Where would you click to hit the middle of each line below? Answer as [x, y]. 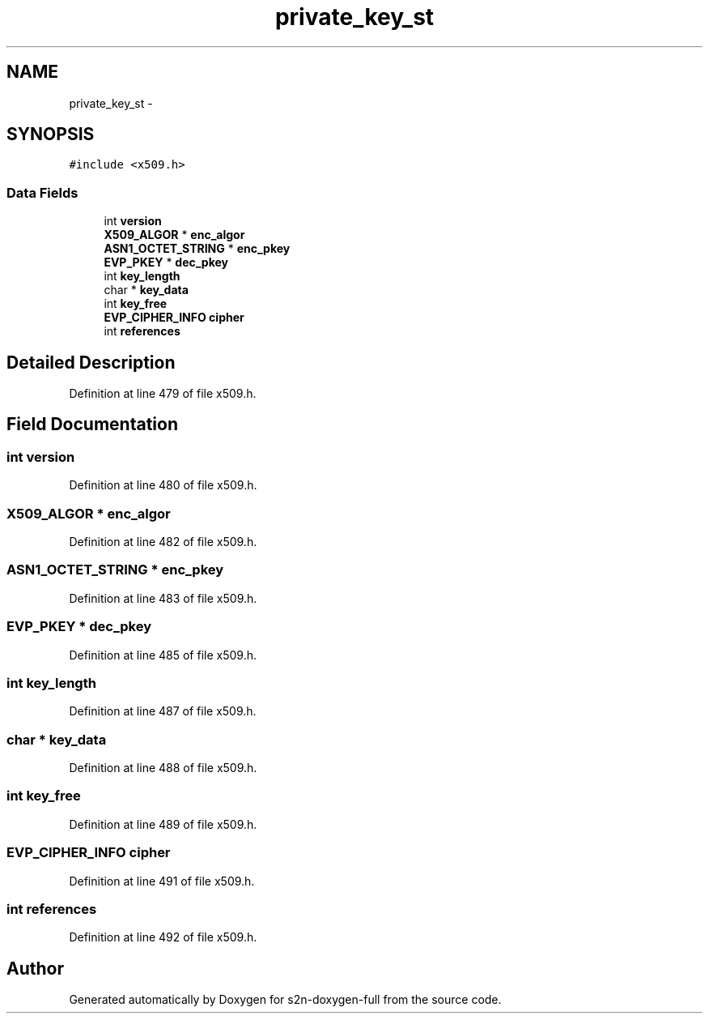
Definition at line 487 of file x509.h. [163, 711]
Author [35, 968]
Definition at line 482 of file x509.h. [163, 542]
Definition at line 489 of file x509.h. [163, 824]
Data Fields [42, 192]
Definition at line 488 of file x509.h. [163, 768]
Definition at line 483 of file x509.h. [163, 598]
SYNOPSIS [51, 134]
